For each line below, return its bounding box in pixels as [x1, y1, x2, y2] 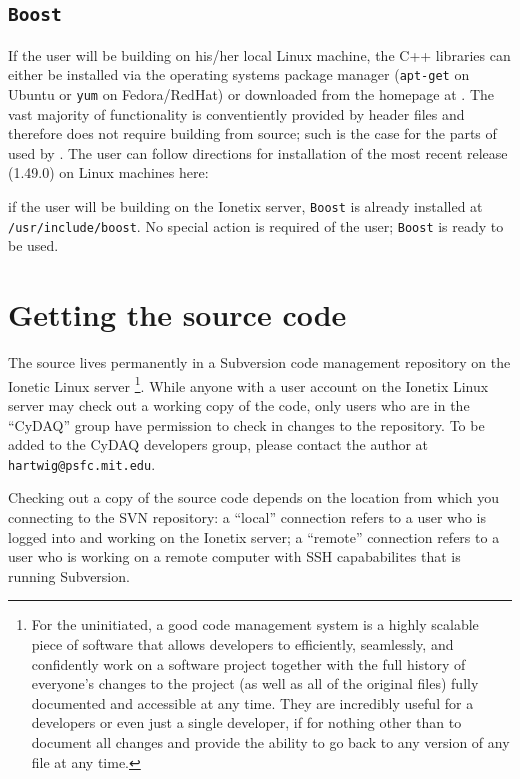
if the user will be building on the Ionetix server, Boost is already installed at [8, 196, 483, 217]
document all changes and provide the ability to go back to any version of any [31, 731, 510, 752]
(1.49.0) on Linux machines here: [8, 162, 209, 183]
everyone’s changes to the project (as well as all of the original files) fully [31, 673, 479, 694]
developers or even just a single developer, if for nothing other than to [31, 712, 462, 733]
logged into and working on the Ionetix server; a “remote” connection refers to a [8, 526, 500, 547]
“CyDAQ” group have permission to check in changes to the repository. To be [8, 414, 485, 435]
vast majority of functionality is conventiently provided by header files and [8, 103, 465, 124]
